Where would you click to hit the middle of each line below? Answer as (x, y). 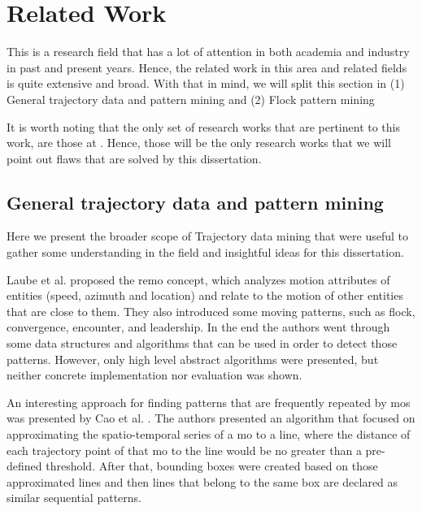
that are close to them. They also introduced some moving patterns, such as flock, (211, 311)
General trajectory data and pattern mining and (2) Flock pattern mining (191, 99)
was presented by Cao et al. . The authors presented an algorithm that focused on (211, 418)
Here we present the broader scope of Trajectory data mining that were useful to (207, 236)
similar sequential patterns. (74, 498)
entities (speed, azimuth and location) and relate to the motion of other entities (205, 295)
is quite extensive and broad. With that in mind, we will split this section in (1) (206, 83)
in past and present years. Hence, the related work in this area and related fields (207, 67)
